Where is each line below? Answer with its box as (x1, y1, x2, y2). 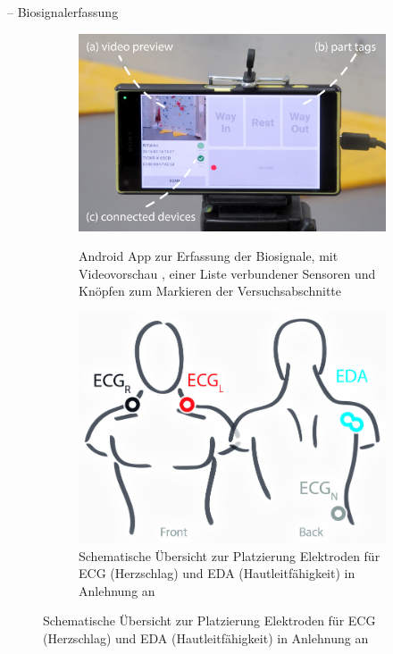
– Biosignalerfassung (7, 3, 119, 21)
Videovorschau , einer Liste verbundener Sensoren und (79, 264, 376, 282)
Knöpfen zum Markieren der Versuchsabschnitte (79, 281, 342, 300)
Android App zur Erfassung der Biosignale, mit (79, 247, 339, 265)
